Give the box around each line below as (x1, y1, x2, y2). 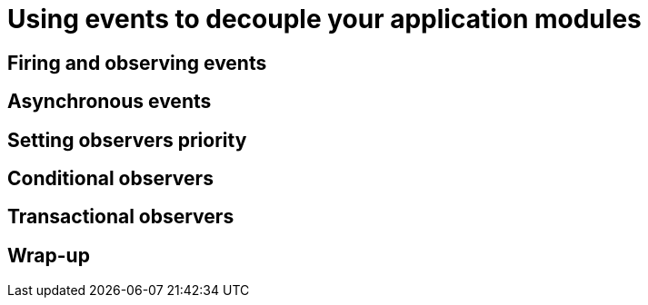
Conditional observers (7, 167, 214, 191)
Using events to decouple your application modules (7, 4, 642, 34)
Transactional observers (7, 205, 234, 229)
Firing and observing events (7, 51, 267, 74)
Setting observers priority (7, 128, 247, 152)
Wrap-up (7, 243, 90, 267)
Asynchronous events (7, 90, 212, 113)
